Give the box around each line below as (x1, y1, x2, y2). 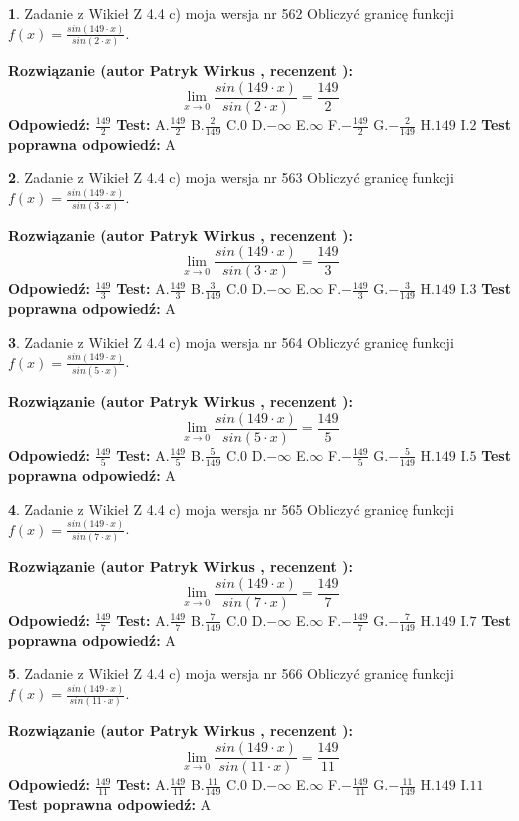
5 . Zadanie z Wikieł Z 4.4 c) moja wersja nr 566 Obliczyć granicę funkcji (8, 663, 454, 684)
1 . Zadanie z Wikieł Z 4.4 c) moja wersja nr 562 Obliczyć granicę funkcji (8, 3, 454, 23)
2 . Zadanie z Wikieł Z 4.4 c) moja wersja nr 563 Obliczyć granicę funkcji (8, 167, 454, 188)
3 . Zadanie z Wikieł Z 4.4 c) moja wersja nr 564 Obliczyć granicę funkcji (8, 331, 454, 352)
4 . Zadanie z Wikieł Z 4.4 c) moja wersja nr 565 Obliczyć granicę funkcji (8, 498, 454, 519)
